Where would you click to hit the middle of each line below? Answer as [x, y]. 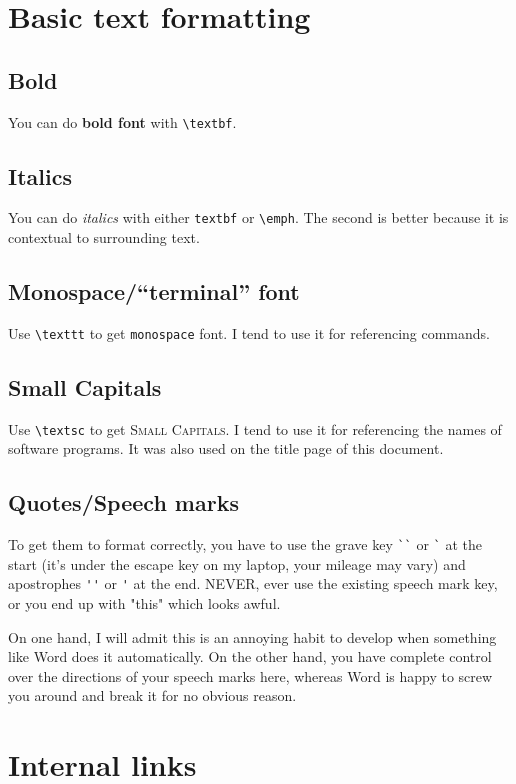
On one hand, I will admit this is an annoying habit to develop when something [252, 636]
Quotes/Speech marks [123, 502]
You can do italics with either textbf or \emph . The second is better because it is [258, 217]
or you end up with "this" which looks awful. [144, 603]
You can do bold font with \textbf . [122, 121]
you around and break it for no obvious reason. [152, 695]
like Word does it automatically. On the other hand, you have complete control [250, 656]
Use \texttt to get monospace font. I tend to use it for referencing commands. [249, 332]
